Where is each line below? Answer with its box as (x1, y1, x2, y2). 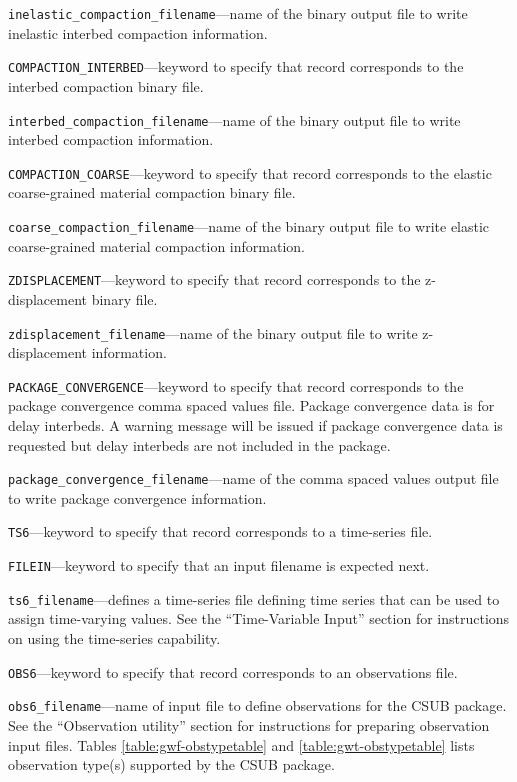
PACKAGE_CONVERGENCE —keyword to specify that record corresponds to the (8, 375, 464, 396)
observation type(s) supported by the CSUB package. (8, 754, 335, 775)
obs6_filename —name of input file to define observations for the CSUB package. (8, 695, 507, 716)
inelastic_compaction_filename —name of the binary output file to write (8, 3, 468, 23)
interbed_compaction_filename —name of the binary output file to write (8, 109, 461, 130)
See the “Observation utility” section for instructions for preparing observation (8, 714, 490, 735)
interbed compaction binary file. (8, 75, 204, 96)
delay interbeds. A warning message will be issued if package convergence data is (8, 415, 503, 435)
